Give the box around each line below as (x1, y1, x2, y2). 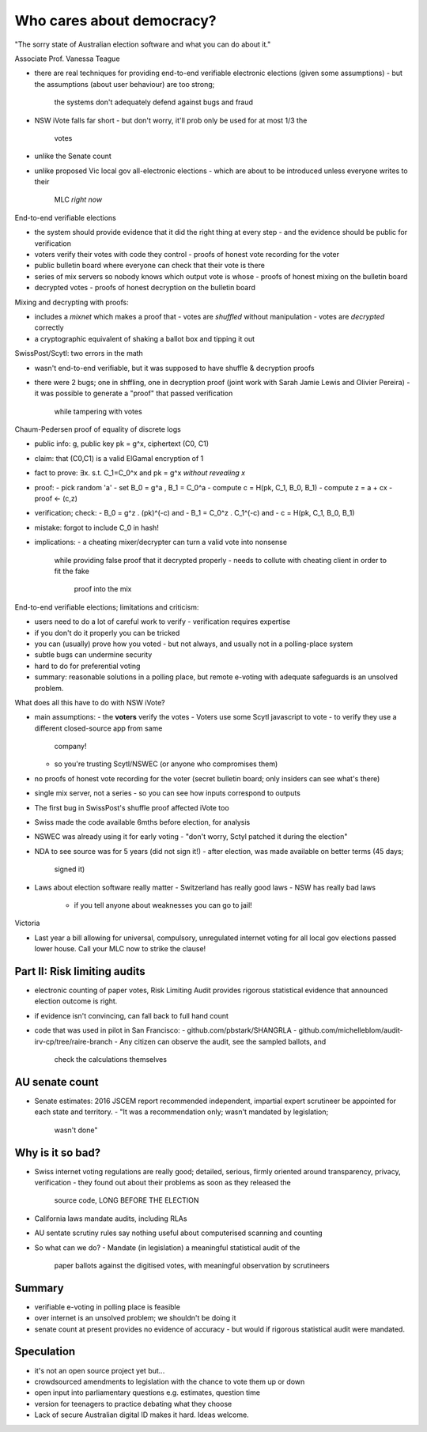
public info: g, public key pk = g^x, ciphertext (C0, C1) (34, 439, 210, 448)
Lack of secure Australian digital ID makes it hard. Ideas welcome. (34, 1410, 249, 1419)
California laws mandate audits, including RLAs (34, 1214, 187, 1223)
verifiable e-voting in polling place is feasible (34, 1302, 181, 1312)
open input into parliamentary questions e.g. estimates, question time (34, 1388, 261, 1397)
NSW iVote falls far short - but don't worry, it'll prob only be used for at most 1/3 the (34, 115, 308, 125)
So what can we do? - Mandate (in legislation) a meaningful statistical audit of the (34, 1242, 300, 1253)
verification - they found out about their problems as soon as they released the (34, 1178, 292, 1187)
